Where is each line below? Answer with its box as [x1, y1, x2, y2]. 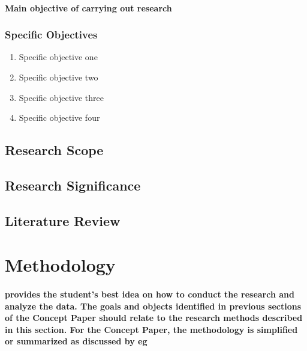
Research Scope [5, 141, 104, 159]
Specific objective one [19, 50, 98, 63]
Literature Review [5, 211, 121, 230]
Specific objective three [19, 91, 104, 103]
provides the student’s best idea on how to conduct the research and [5, 288, 294, 301]
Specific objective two [19, 71, 98, 83]
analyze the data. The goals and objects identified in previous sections [5, 299, 302, 312]
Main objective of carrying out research [5, 1, 172, 14]
